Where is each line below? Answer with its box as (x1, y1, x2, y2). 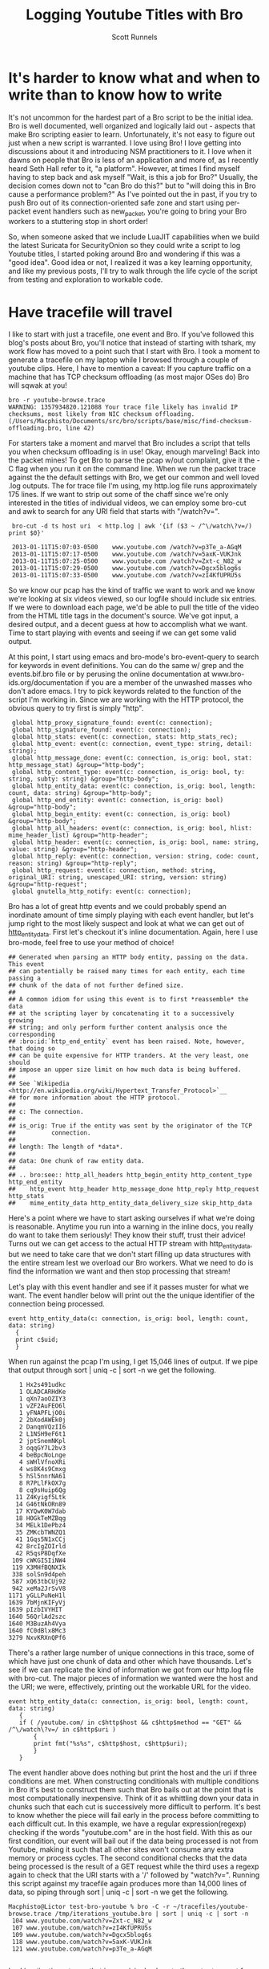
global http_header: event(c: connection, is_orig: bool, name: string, (11, 838, 260, 846)
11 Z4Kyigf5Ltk (15, 1494, 66, 1502)
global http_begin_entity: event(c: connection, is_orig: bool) (11, 810, 231, 818)
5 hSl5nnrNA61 (18, 1472, 66, 1481)
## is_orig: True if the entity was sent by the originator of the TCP (8, 1122, 252, 1130)
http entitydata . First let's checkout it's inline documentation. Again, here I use (8, 927, 259, 939)
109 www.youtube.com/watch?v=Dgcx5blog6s (11, 1931, 152, 1939)
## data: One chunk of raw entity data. (8, 1157, 146, 1165)
